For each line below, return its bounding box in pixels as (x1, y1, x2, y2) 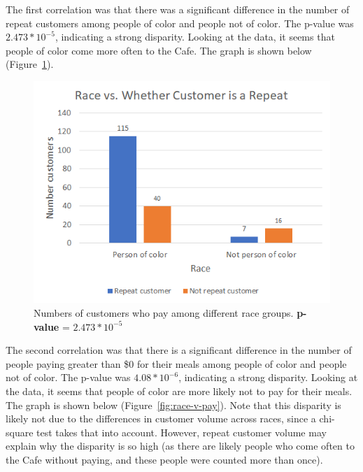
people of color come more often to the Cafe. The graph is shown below (6, 43, 312, 57)
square (6, 424, 34, 439)
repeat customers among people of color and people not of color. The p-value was (6, 15, 354, 30)
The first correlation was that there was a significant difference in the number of (6, 2, 350, 16)
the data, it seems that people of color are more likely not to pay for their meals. (6, 383, 353, 398)
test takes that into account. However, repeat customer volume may (36, 424, 327, 439)
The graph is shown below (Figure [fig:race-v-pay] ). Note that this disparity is (6, 397, 341, 412)
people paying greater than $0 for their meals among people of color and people (6, 356, 347, 371)
